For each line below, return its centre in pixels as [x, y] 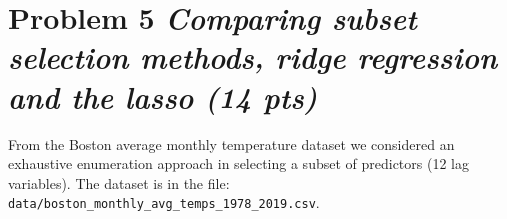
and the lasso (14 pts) [163, 96]
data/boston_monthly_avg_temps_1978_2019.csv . [164, 202]
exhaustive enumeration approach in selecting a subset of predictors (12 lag [238, 163]
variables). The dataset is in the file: [119, 182]
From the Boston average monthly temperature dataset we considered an [231, 143]
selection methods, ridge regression [253, 57]
